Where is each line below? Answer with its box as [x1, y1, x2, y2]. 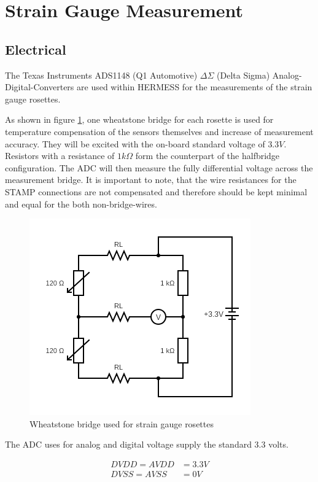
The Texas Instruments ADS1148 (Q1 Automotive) [5, 68, 198, 81]
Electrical [5, 39, 66, 58]
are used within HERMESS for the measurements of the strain [77, 80, 312, 93]
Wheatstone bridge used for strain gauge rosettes [29, 417, 214, 430]
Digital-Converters [5, 80, 74, 93]
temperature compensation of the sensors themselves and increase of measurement [5, 125, 314, 138]
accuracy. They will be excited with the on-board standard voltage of [5, 137, 265, 150]
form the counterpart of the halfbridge [135, 149, 280, 162]
